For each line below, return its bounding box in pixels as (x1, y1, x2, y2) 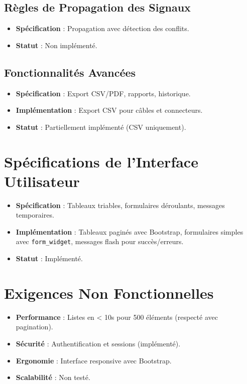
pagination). (16, 321, 53, 332)
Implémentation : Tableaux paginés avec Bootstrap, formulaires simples (16, 226, 243, 237)
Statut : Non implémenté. (16, 40, 97, 50)
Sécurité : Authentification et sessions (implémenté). (16, 338, 181, 349)
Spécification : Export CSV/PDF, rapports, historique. (16, 88, 191, 98)
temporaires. (16, 210, 54, 220)
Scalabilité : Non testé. (16, 372, 90, 382)
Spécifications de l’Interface (4, 151, 198, 171)
